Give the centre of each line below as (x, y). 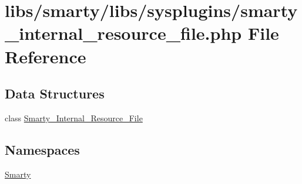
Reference (46, 56)
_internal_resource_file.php (123, 33)
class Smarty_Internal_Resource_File (74, 117)
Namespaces (42, 149)
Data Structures (55, 93)
